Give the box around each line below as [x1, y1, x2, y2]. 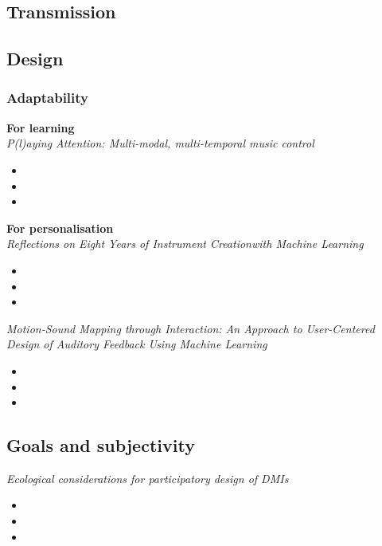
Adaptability [6, 88, 89, 108]
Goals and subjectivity [6, 433, 195, 458]
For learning [6, 119, 75, 136]
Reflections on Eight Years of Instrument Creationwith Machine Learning [6, 235, 364, 252]
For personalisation [6, 219, 114, 236]
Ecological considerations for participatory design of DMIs [6, 469, 289, 486]
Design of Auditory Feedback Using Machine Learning [6, 336, 267, 352]
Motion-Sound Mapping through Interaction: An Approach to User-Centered [6, 320, 375, 336]
